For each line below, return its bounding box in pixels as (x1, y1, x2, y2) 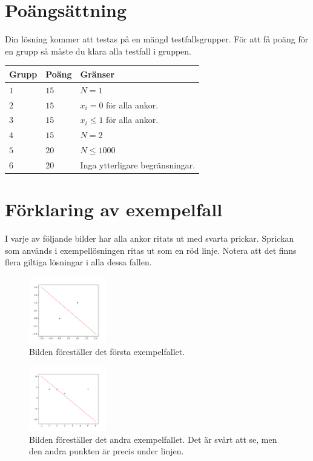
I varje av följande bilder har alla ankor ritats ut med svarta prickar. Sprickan (5, 232, 294, 245)
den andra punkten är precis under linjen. (29, 445, 184, 457)
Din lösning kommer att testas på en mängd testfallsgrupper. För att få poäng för (5, 33, 309, 45)
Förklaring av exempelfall (5, 197, 223, 222)
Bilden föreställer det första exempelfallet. (29, 345, 185, 358)
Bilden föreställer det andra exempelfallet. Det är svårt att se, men (29, 433, 277, 445)
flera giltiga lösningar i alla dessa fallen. (5, 256, 152, 268)
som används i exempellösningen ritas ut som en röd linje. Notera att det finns (5, 244, 297, 256)
